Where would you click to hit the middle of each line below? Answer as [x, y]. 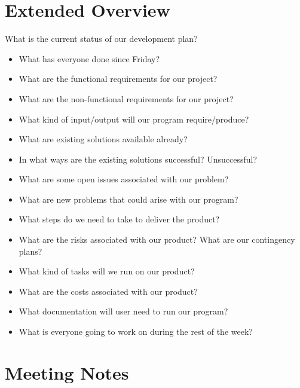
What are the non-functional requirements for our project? [126, 98]
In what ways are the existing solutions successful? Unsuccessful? [138, 159]
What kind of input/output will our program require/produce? [134, 119]
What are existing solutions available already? [103, 139]
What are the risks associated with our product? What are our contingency [157, 239]
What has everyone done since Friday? [89, 58]
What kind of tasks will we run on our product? [107, 271]
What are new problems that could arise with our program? [128, 199]
